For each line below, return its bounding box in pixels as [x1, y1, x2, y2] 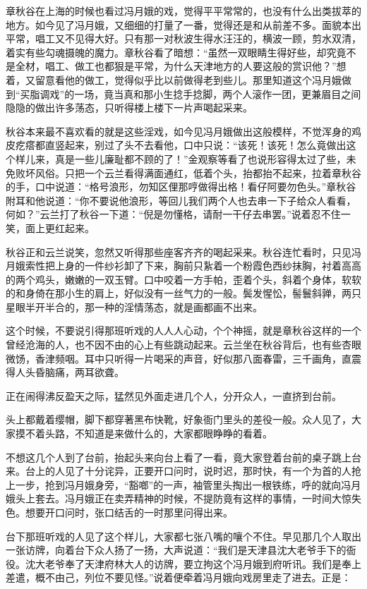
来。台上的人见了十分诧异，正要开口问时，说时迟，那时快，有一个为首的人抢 [6, 463, 361, 478]
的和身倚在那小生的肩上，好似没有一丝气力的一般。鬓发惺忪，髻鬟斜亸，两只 [6, 286, 361, 300]
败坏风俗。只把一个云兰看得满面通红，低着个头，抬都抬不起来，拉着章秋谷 [15, 165, 361, 180]
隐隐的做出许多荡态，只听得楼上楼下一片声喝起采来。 [6, 100, 253, 115]
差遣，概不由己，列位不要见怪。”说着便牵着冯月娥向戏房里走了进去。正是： [6, 570, 351, 585]
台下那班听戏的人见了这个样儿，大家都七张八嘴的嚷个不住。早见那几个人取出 [6, 528, 361, 543]
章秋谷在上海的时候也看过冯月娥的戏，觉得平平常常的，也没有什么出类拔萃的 [6, 4, 361, 18]
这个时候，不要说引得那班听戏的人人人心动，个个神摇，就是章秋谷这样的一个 [6, 323, 361, 338]
